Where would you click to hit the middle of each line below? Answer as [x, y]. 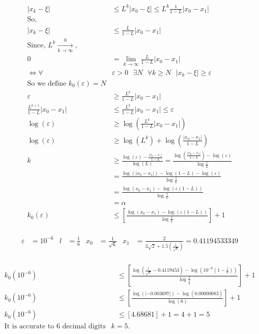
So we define [47, 83]
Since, [36, 45]
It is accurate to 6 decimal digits [55, 327]
